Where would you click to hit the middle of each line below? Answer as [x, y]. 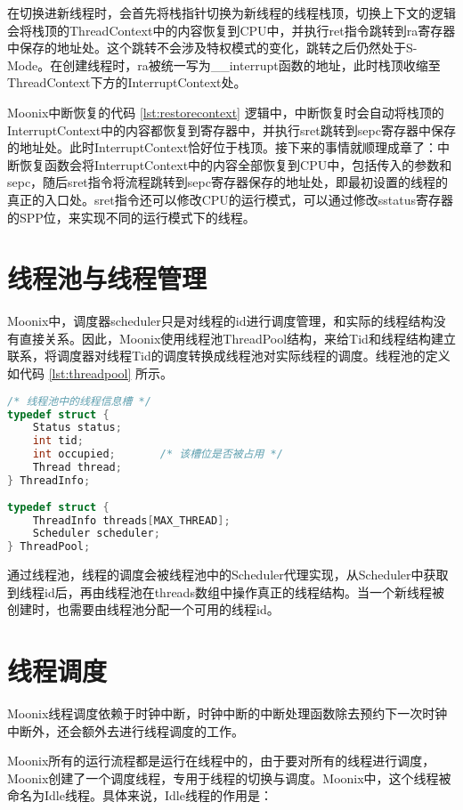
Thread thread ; [77, 467]
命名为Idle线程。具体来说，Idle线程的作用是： [140, 795]
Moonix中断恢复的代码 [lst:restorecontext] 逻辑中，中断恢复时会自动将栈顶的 [226, 112]
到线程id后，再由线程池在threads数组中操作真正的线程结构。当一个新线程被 [226, 591]
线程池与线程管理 [107, 278]
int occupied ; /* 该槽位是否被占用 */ [158, 454]
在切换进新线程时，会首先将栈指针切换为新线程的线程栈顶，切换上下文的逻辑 [231, 12]
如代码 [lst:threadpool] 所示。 [90, 373]
